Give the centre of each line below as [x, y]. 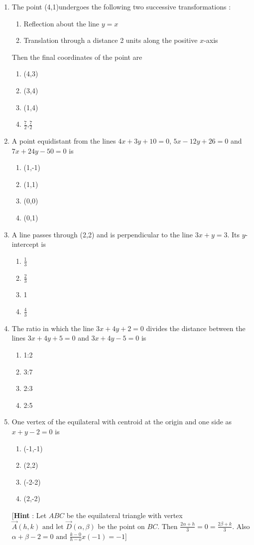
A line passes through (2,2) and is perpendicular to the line [102, 234]
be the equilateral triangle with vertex [125, 515]
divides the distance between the [196, 328]
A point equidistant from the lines [64, 140]
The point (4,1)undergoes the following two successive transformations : [121, 6]
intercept [25, 244]
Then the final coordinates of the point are [77, 57]
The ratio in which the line [53, 328]
